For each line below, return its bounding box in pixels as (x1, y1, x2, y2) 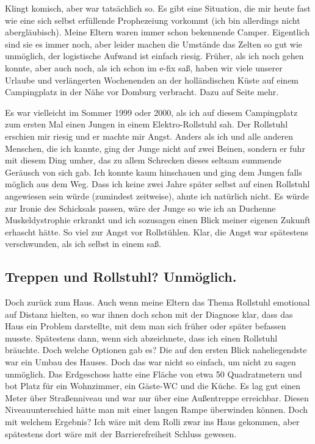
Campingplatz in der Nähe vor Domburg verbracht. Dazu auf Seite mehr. (5, 85, 279, 98)
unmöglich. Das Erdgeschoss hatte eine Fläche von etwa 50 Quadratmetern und (5, 367, 302, 380)
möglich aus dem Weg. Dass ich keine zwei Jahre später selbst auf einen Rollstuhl (5, 177, 310, 190)
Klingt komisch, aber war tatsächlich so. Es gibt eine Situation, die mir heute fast (5, 2, 311, 14)
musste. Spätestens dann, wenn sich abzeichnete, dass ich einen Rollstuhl (5, 331, 278, 344)
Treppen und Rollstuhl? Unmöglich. (5, 267, 237, 286)
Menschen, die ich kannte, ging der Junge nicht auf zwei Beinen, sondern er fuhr (5, 141, 305, 154)
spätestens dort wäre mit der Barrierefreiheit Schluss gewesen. (5, 427, 237, 440)
